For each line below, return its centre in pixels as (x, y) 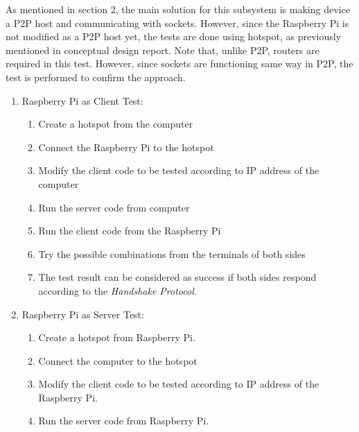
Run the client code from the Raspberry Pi (130, 231)
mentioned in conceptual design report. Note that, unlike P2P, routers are (163, 50)
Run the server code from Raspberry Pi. (124, 421)
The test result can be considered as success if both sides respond (177, 277)
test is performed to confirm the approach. (96, 77)
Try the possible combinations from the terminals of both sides (172, 253)
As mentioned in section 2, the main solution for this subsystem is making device (178, 9)
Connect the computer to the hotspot (118, 360)
